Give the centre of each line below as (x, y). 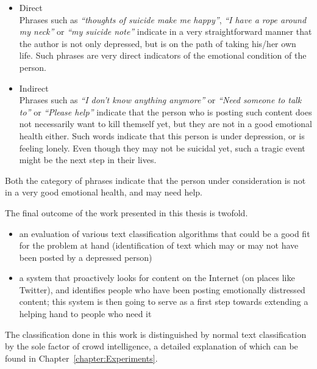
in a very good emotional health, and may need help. (104, 192)
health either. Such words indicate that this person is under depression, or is (162, 135)
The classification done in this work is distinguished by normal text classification (156, 334)
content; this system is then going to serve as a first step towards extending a (164, 301)
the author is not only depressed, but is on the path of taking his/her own (158, 43)
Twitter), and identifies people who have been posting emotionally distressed (162, 289)
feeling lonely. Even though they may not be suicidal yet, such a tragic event (162, 148)
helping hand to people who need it (85, 314)
